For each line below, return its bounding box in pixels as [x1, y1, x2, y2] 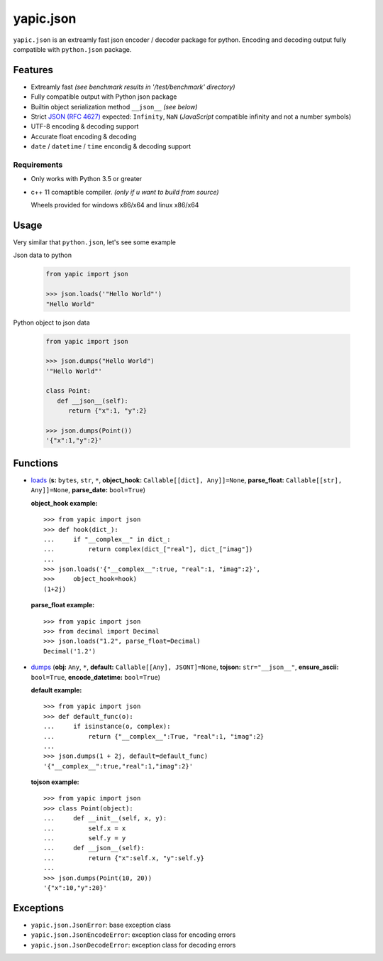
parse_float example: [30, 601, 95, 609]
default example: [30, 685, 82, 694]
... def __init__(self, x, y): [43, 814, 167, 822]
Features [13, 64, 53, 76]
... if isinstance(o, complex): [43, 722, 171, 731]
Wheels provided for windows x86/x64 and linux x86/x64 [30, 201, 199, 210]
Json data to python [13, 251, 72, 259]
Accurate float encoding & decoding [30, 132, 137, 141]
